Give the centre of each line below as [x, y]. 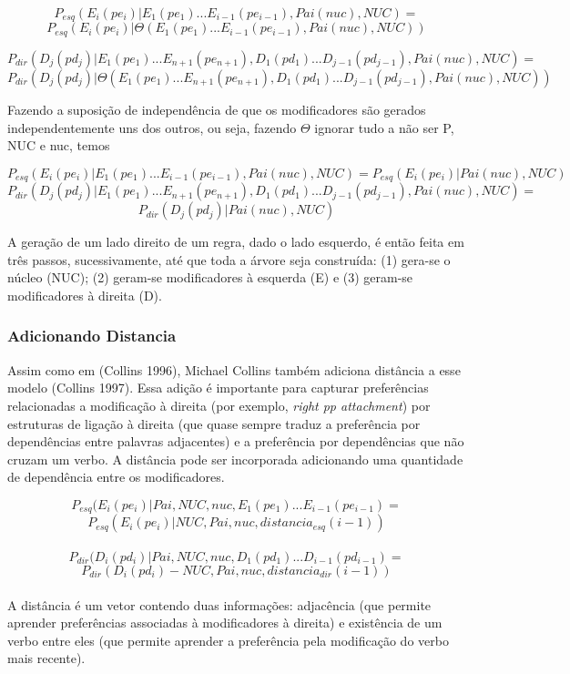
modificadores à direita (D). [85, 295]
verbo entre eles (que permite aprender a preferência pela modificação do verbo [228, 640]
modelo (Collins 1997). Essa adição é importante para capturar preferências [218, 388]
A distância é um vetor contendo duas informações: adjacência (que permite [219, 604]
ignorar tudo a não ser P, [384, 127]
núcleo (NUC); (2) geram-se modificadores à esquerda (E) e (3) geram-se [210, 277]
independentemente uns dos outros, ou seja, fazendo [152, 127]
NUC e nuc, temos [59, 145]
